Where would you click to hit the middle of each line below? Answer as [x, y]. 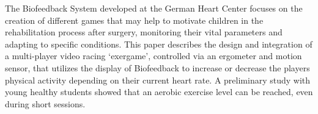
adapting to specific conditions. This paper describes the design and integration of [159, 44]
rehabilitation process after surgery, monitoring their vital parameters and [144, 32]
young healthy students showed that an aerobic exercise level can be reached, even [159, 92]
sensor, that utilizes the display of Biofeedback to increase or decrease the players [157, 67]
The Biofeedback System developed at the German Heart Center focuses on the [154, 8]
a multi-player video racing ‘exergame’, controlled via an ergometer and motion [153, 56]
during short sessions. [45, 103]
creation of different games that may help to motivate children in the [134, 20]
